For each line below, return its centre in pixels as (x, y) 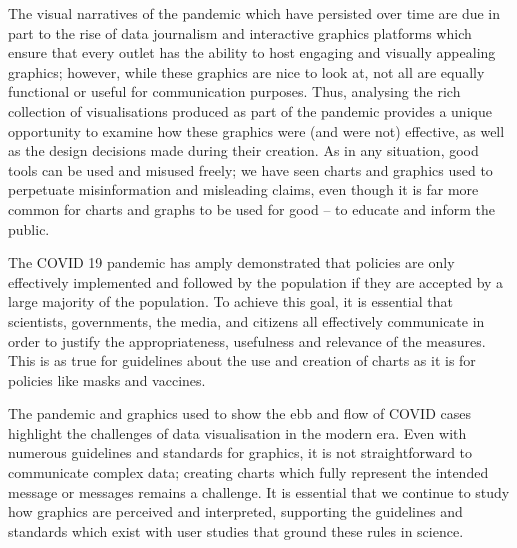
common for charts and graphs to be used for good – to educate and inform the (251, 208)
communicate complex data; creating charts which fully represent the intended (248, 472)
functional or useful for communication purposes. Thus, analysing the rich (234, 91)
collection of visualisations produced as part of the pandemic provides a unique (250, 110)
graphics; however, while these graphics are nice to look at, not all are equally (246, 71)
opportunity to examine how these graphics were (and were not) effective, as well (256, 130)
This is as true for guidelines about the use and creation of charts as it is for (242, 360)
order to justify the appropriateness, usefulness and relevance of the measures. (247, 340)
